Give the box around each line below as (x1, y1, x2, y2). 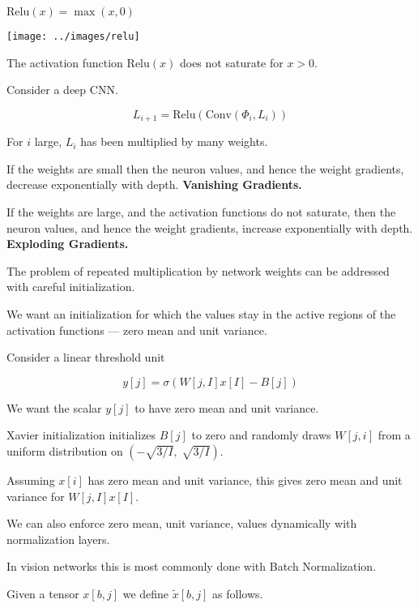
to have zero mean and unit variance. (134, 399, 319, 416)
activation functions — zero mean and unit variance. (6, 321, 267, 338)
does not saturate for (179, 54, 284, 71)
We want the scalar (6, 399, 102, 416)
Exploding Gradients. (6, 235, 129, 252)
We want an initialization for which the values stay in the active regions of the (6, 306, 396, 323)
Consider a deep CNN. (6, 81, 118, 98)
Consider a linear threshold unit (6, 349, 165, 366)
